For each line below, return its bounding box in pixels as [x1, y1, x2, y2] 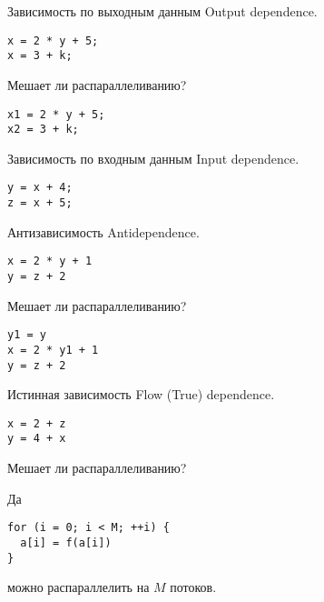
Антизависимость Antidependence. [7, 222, 200, 241]
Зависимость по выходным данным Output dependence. [7, 2, 318, 20]
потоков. [170, 577, 217, 597]
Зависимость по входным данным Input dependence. [7, 148, 299, 167]
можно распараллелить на [7, 577, 150, 597]
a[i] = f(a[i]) [20, 536, 112, 549]
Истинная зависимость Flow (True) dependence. [7, 385, 275, 404]
